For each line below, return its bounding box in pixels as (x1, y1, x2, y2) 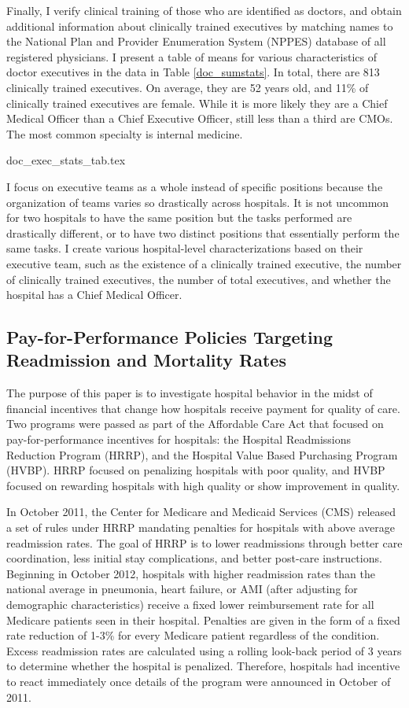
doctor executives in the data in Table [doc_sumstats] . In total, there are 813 (6, 64, 380, 80)
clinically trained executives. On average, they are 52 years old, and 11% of (6, 79, 369, 95)
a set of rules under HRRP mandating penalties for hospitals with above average (6, 519, 395, 536)
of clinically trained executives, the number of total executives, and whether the (6, 271, 391, 287)
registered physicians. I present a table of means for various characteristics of (6, 48, 378, 65)
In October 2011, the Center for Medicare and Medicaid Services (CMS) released (6, 503, 396, 520)
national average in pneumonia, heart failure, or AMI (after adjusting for (6, 581, 358, 597)
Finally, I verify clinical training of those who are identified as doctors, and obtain (6, 2, 402, 18)
